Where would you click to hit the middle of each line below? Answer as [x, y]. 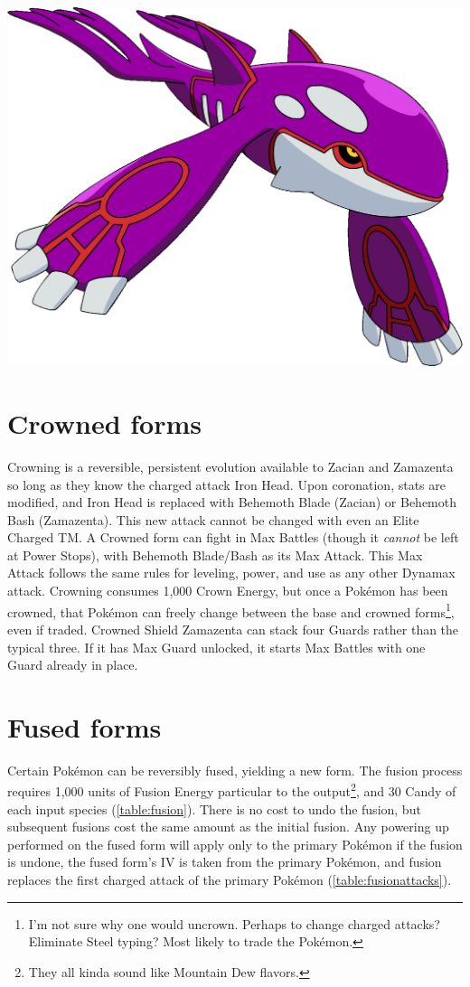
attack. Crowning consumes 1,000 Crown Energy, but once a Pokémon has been [228, 591]
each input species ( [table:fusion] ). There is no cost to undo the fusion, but [214, 808]
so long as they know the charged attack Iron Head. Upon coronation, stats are [227, 484]
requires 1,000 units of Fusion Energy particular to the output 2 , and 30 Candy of [232, 790]
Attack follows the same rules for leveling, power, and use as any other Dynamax [231, 573]
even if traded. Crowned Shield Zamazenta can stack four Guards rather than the [233, 629]
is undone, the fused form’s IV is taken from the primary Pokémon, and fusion [225, 862]
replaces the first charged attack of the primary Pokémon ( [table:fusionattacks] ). [230, 880]
